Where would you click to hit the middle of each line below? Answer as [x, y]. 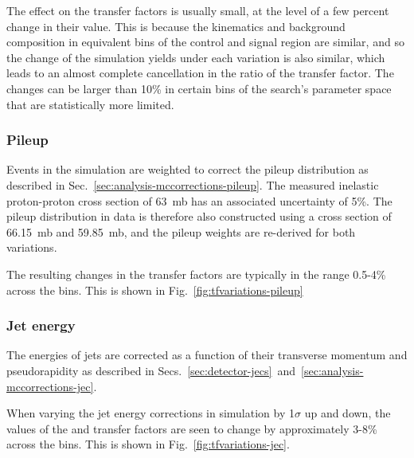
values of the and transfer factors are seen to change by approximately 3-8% [192, 428]
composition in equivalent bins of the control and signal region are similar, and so [205, 42]
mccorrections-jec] [50, 386]
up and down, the [348, 413]
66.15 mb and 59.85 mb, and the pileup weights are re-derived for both [181, 231]
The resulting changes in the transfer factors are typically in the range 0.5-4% [196, 274]
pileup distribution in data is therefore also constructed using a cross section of [199, 216]
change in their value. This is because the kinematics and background [176, 26]
